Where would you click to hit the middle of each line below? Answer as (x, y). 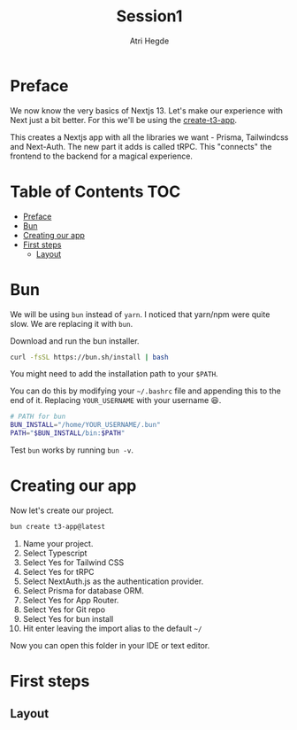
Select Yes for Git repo (64, 610)
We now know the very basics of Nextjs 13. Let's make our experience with (147, 110)
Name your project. (58, 543)
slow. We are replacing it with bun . (72, 323)
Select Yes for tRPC (59, 571)
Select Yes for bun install (68, 618)
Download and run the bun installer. (75, 341)
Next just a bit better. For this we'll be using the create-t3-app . (124, 120)
